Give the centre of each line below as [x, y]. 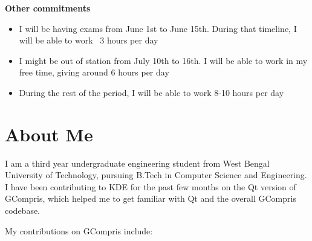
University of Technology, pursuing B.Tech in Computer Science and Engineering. [156, 175]
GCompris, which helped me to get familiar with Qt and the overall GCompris [151, 198]
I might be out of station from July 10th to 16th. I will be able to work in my [163, 60]
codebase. [23, 210]
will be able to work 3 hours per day [89, 40]
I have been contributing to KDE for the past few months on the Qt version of [151, 186]
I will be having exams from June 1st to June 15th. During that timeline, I [158, 28]
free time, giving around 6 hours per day [94, 72]
